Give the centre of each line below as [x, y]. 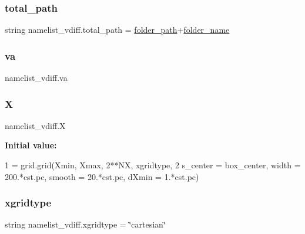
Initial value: [31, 145]
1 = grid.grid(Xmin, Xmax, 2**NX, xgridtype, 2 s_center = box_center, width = [153, 165]
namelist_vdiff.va [36, 78]
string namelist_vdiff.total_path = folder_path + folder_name [117, 30]
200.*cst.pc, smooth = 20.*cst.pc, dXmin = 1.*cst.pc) [102, 176]
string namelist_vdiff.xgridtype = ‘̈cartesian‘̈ [85, 224]
